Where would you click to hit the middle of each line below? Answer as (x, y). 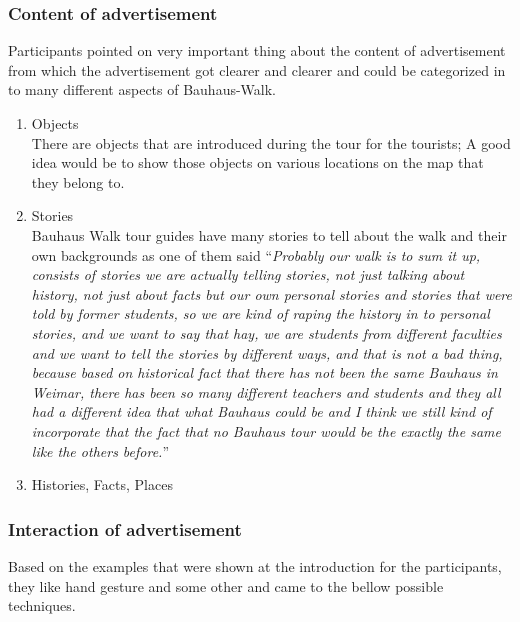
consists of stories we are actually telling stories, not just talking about (248, 274)
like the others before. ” (100, 450)
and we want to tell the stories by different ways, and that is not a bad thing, (267, 352)
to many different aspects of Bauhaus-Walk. (142, 89)
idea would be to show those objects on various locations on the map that (257, 162)
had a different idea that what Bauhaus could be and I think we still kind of (261, 411)
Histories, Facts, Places (102, 484)
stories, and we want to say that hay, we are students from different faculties (266, 332)
